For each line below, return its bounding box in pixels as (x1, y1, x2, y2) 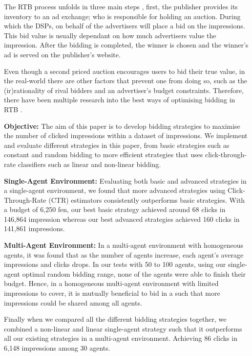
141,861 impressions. (4, 223, 65, 234)
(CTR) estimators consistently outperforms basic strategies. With (48, 194, 245, 205)
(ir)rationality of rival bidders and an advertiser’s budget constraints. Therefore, (4, 85, 244, 95)
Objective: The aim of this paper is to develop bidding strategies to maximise (4, 120, 240, 131)
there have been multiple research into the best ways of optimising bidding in (4, 95, 235, 105)
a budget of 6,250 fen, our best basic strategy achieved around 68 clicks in (4, 204, 226, 214)
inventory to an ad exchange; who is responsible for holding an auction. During (4, 11, 241, 21)
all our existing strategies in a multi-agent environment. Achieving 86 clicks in (4, 333, 237, 343)
